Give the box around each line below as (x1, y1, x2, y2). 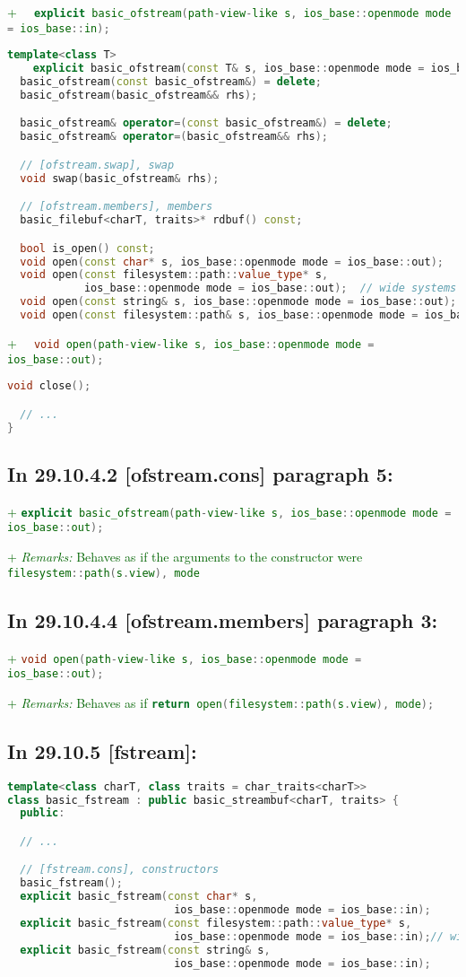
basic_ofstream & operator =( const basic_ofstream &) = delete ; (20, 117, 393, 130)
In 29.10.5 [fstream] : (7, 737, 197, 764)
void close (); (7, 379, 91, 393)
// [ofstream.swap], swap (20, 158, 175, 171)
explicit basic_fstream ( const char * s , (20, 890, 258, 903)
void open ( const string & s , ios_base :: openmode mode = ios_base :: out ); (20, 295, 457, 309)
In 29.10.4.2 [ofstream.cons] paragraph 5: (7, 459, 393, 487)
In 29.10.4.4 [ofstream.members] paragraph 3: (7, 606, 438, 633)
